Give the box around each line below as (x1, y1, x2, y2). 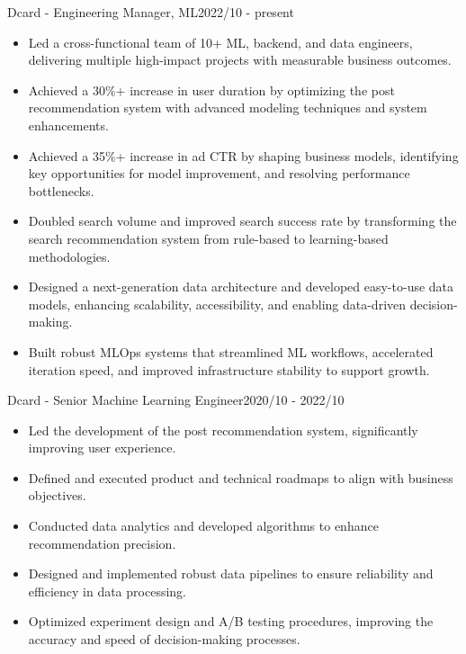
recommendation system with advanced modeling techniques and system (28, 98, 427, 117)
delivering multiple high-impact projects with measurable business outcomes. (28, 50, 452, 69)
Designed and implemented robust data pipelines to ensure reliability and (28, 564, 434, 583)
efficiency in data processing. (28, 581, 186, 600)
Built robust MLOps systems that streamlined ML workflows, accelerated (28, 342, 434, 361)
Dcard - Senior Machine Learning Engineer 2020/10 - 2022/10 (7, 390, 345, 409)
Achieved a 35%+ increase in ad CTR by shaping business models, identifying (28, 146, 459, 165)
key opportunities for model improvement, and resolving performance (28, 164, 410, 183)
